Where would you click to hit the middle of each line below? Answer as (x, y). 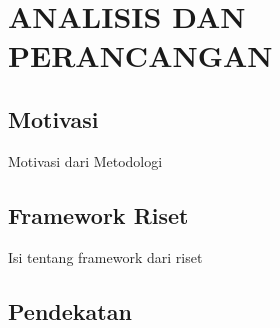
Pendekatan (70, 310)
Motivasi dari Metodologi (85, 160)
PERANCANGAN (140, 55)
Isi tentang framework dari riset (105, 256)
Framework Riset (98, 214)
